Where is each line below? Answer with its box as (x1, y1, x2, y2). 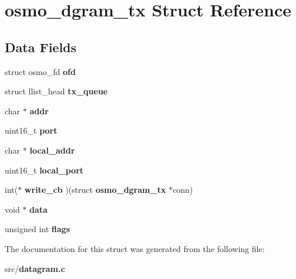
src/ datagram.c (5, 262, 65, 274)
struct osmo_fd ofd (5, 65, 76, 77)
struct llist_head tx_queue (5, 85, 108, 97)
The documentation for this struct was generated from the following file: (5, 242, 265, 254)
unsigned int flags (5, 223, 70, 235)
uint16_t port (5, 124, 58, 137)
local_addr (29, 144, 75, 156)
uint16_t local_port (5, 164, 84, 176)
